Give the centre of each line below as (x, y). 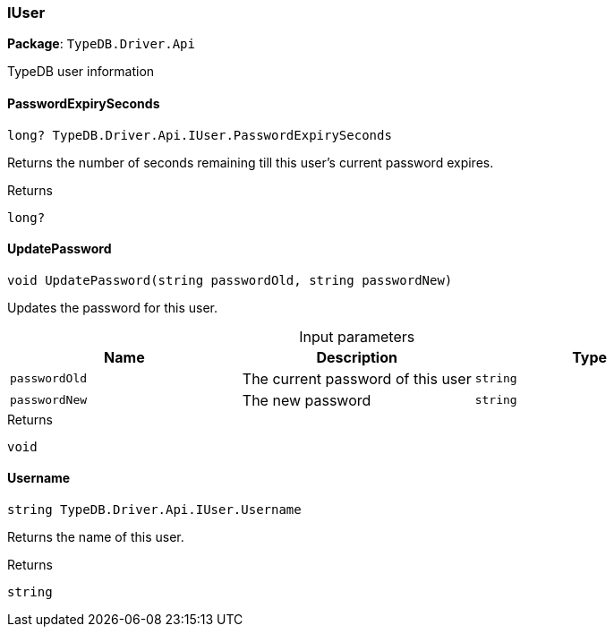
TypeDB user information (81, 72)
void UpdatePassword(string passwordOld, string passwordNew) (230, 280)
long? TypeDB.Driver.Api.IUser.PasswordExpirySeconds (200, 135)
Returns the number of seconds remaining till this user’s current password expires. (251, 162)
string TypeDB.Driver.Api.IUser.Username (154, 510)
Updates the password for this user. (113, 307)
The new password (307, 400)
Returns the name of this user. (96, 537)
